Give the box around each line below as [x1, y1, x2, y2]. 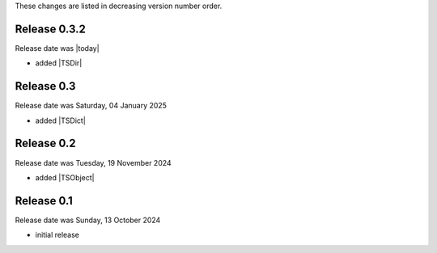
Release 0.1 [15, 194, 73, 208]
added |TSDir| [35, 58, 83, 68]
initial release [35, 230, 80, 240]
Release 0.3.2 [15, 22, 87, 36]
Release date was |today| [15, 43, 100, 53]
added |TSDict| [35, 116, 87, 125]
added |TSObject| [35, 172, 95, 182]
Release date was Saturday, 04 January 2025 [15, 101, 168, 111]
